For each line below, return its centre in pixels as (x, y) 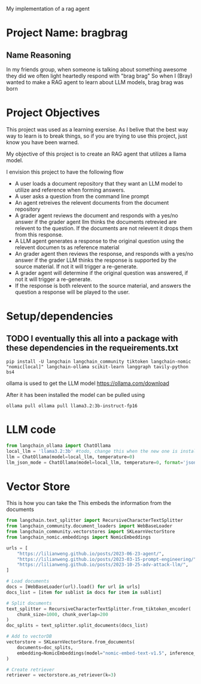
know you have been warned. (43, 142)
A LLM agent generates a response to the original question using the (99, 241)
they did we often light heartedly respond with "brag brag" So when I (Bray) (99, 76)
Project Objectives (53, 113)
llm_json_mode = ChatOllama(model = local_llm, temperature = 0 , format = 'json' (103, 462)
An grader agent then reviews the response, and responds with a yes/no (104, 253)
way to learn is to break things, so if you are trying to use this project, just (97, 136)
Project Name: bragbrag (67, 33)
